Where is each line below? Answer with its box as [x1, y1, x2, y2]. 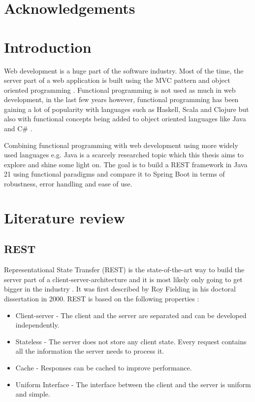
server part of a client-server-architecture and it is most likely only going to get [4, 274, 243, 284]
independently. [15, 320, 60, 330]
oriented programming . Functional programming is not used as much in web [4, 84, 236, 95]
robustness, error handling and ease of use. [4, 179, 132, 189]
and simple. [15, 389, 50, 399]
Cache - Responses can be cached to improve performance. [15, 362, 192, 372]
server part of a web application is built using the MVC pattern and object [4, 75, 230, 85]
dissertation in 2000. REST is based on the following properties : [4, 293, 199, 303]
